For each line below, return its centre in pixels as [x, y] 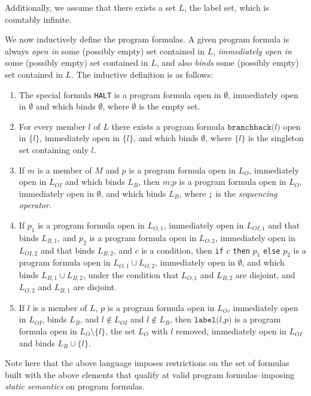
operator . [35, 205]
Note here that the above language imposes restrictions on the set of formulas [147, 363]
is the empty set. [170, 106]
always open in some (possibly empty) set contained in [105, 51]
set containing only [54, 150]
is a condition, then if [182, 250]
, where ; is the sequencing [228, 193]
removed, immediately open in [231, 330]
